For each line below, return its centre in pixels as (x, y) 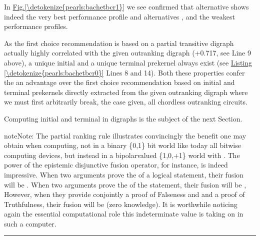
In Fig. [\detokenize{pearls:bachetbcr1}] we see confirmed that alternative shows (126, 6)
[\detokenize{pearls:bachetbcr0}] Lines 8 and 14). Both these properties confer (124, 72)
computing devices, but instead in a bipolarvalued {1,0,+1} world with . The (122, 155)
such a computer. (30, 223)
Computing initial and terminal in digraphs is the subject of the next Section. (123, 118)
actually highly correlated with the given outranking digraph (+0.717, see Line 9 (127, 53)
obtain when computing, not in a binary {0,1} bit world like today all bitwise (122, 145)
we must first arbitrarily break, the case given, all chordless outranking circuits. (126, 102)
